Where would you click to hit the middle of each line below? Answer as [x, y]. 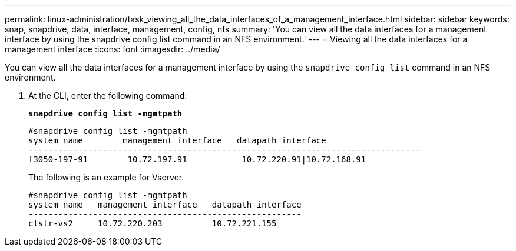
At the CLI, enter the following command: [108, 96]
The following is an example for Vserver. [106, 177]
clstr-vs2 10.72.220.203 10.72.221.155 [153, 223]
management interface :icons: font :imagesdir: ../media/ [113, 49]
